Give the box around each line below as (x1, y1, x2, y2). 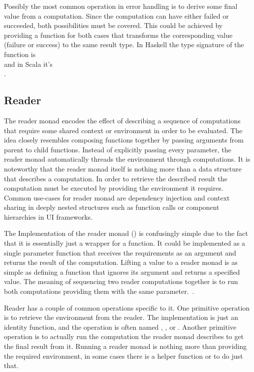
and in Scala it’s (4, 58, 53, 69)
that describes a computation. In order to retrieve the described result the (4, 173, 227, 183)
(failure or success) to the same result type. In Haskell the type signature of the (4, 39, 244, 50)
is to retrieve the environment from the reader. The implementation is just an (4, 312, 238, 322)
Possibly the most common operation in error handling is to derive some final (4, 1, 238, 11)
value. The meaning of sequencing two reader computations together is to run (4, 276, 238, 286)
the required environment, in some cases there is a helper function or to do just (4, 350, 243, 361)
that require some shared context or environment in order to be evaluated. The (4, 125, 243, 135)
